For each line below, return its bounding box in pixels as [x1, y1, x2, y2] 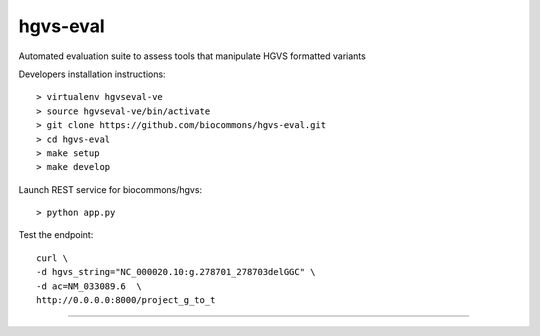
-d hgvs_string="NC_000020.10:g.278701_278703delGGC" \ [36, 266, 316, 278]
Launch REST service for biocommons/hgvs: [18, 183, 203, 195]
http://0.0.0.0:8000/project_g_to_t [36, 295, 216, 306]
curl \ [36, 252, 69, 264]
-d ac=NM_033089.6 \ [36, 280, 142, 292]
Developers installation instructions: [18, 68, 166, 80]
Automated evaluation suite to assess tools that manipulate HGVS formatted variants [18, 50, 367, 62]
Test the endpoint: [18, 229, 94, 241]
